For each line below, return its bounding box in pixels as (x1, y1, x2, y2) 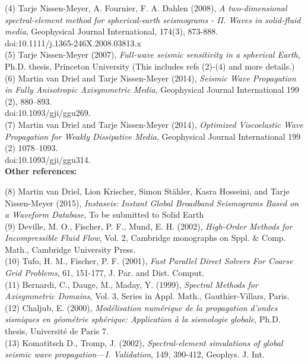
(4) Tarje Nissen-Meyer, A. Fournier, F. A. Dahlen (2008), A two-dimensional (5, 2, 287, 14)
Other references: (5, 165, 77, 177)
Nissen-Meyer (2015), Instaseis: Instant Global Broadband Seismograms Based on (5, 196, 299, 209)
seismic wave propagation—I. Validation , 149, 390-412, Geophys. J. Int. (5, 348, 265, 360)
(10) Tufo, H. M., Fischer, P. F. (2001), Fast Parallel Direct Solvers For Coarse (5, 255, 293, 267)
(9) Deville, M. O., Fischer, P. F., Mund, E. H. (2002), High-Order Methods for (5, 219, 293, 232)
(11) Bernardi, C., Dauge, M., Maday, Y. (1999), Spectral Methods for (5, 278, 258, 290)
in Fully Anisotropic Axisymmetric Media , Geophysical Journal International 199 (5, 83, 300, 96)
